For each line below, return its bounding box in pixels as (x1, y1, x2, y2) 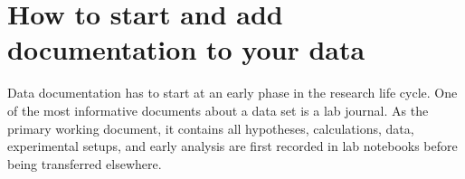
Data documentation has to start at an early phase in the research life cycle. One (7, 83, 458, 102)
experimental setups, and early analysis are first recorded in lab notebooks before (7, 137, 458, 155)
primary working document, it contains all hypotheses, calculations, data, (7, 118, 414, 137)
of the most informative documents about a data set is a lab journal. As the (7, 100, 429, 119)
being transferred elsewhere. (7, 154, 162, 173)
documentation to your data (7, 31, 365, 68)
